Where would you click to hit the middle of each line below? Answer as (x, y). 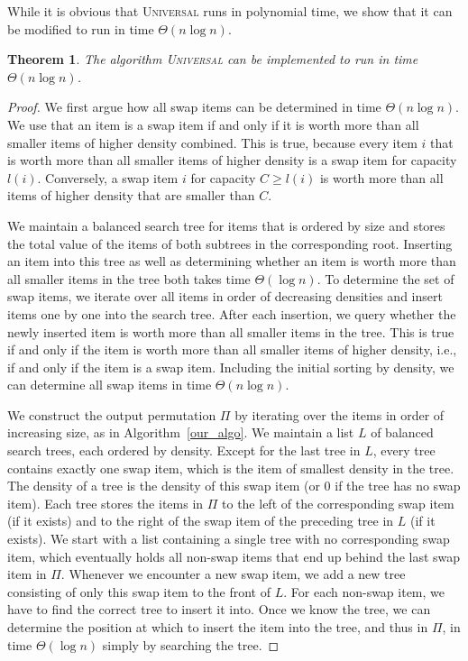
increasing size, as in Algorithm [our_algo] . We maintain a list (181, 432)
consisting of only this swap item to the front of (139, 591)
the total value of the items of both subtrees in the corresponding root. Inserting (230, 243)
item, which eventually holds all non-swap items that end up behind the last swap (234, 556)
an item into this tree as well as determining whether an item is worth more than (232, 261)
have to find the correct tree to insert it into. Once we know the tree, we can (219, 609)
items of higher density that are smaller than (131, 195)
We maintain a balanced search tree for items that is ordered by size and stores (226, 225)
